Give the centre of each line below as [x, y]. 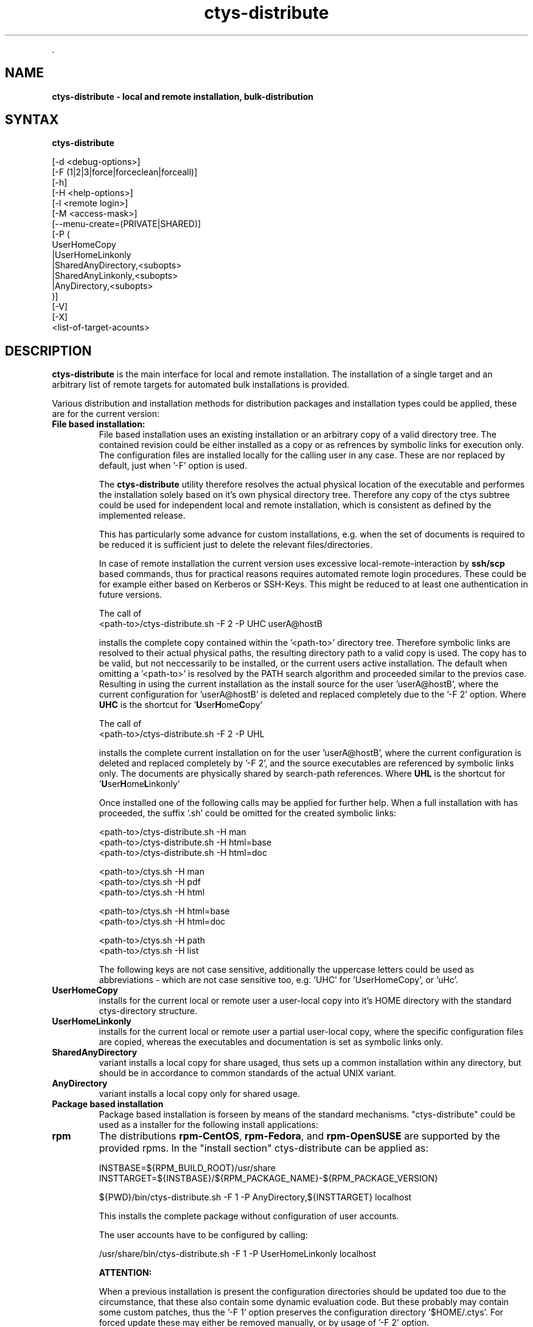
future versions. [131, 595]
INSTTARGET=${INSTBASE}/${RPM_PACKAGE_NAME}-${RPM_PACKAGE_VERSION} [268, 1178]
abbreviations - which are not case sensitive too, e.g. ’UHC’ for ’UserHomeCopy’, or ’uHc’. [278, 980]
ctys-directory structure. [148, 1011]
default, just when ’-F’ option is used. [173, 466]
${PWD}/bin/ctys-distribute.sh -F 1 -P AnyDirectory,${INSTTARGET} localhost [255, 1197]
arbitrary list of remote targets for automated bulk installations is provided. [201, 385]
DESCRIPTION [48, 351]
